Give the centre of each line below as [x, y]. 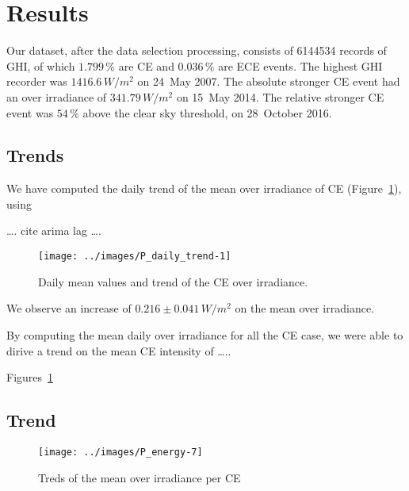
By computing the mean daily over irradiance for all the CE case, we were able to [205, 334]
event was [30, 112]
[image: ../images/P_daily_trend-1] [135, 257]
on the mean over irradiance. [305, 308]
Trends [35, 155]
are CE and [146, 65]
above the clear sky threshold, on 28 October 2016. [207, 112]
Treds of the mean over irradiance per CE [140, 477]
